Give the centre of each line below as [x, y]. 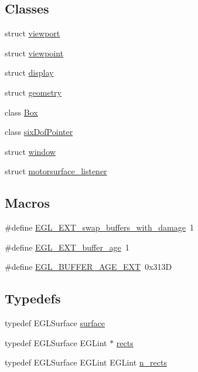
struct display [29, 72]
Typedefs [33, 298]
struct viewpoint [34, 53]
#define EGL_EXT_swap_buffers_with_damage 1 [99, 227]
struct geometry [33, 92]
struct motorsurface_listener [56, 171]
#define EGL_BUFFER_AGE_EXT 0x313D [88, 267]
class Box [21, 112]
